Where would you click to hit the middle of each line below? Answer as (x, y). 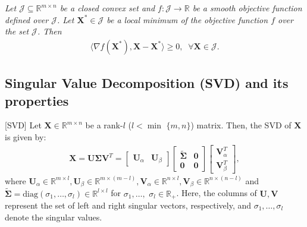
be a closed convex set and (107, 8)
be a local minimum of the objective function (187, 19)
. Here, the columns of (217, 193)
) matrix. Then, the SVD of (241, 125)
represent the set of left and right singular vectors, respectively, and (128, 205)
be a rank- (104, 125)
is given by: (26, 137)
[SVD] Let (23, 125)
